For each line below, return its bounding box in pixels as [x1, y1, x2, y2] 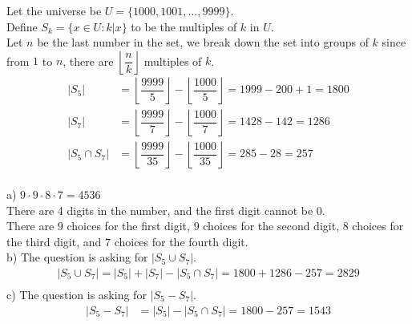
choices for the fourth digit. [114, 233, 248, 249]
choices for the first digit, [67, 217, 190, 234]
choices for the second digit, [203, 217, 340, 234]
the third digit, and [6, 233, 102, 249]
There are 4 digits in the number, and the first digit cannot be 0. [6, 201, 325, 218]
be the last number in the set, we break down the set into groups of [37, 34, 369, 51]
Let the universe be [6, 2, 102, 18]
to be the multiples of [131, 18, 237, 34]
